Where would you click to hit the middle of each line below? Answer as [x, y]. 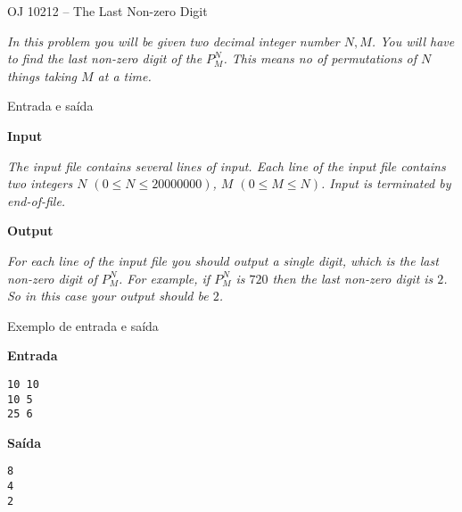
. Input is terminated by [386, 183]
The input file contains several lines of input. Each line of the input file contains [227, 165]
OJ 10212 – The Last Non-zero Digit [107, 11]
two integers [40, 183]
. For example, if [165, 278]
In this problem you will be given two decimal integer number [173, 41]
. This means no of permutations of [320, 58]
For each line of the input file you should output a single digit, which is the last [223, 260]
